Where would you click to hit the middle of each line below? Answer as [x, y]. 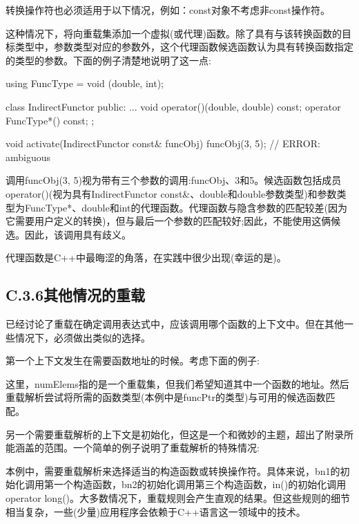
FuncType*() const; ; [50, 120]
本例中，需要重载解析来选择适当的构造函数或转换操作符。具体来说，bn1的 [173, 470]
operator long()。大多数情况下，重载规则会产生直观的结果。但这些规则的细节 [178, 498]
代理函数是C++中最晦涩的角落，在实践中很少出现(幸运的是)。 [146, 258]
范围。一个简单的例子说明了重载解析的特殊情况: [152, 448]
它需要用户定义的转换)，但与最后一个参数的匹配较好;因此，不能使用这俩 [168, 221]
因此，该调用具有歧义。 [78, 234]
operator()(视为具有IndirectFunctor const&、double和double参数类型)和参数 [171, 193]
